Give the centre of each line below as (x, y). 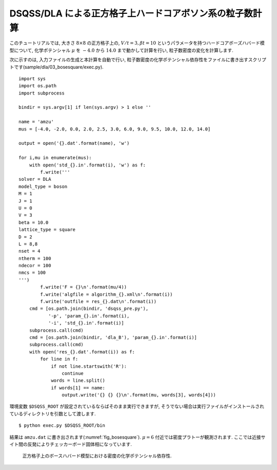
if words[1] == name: (78, 388)
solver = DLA (35, 179)
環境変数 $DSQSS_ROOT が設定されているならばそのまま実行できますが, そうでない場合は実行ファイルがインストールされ (137, 406)
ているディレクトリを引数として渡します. (53, 413)
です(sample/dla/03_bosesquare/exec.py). (58, 67)
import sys (32, 79)
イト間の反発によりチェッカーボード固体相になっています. (71, 444)
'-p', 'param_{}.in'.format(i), (89, 316)
